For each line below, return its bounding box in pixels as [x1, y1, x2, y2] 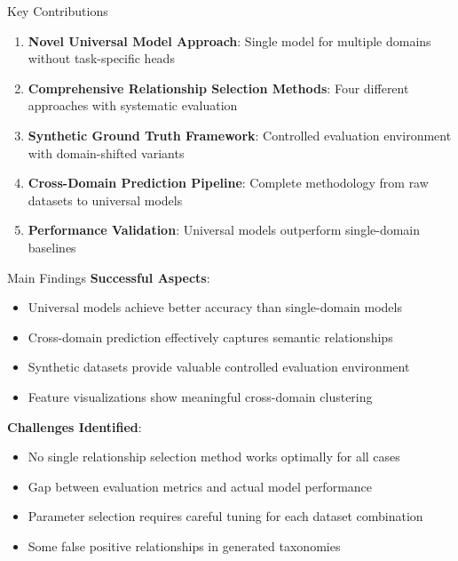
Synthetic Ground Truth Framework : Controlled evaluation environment [28, 125, 452, 144]
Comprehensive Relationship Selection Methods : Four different [28, 78, 409, 97]
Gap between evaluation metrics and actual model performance [28, 477, 373, 495]
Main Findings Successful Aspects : [7, 268, 210, 286]
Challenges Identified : [7, 417, 142, 436]
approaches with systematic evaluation [28, 96, 238, 115]
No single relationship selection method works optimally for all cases [28, 447, 400, 466]
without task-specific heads [28, 49, 175, 68]
